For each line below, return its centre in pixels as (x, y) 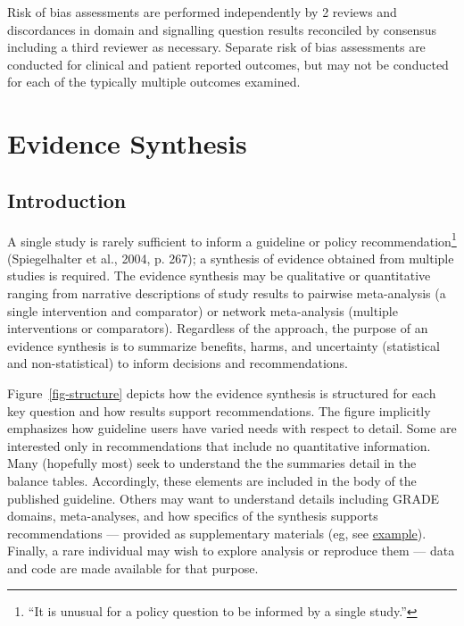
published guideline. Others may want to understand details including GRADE (224, 498)
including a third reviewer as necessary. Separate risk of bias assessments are (216, 47)
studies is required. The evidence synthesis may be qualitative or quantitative (219, 275)
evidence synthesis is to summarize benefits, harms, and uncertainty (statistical (224, 345)
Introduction (67, 200)
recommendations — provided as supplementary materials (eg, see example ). (217, 533)
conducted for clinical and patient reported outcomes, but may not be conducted (228, 64)
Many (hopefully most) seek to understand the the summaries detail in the (212, 463)
